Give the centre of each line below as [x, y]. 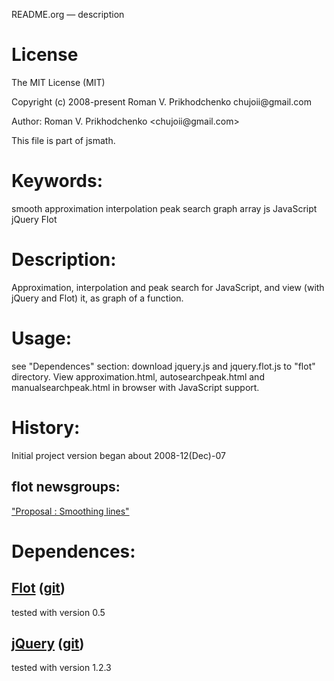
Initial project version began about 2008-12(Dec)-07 [118, 455]
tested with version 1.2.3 [61, 668]
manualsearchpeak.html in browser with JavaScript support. [135, 387]
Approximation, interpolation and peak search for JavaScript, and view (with [168, 287]
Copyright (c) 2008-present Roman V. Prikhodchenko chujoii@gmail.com [161, 101]
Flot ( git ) [38, 588]
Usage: [42, 338]
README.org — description [68, 14]
